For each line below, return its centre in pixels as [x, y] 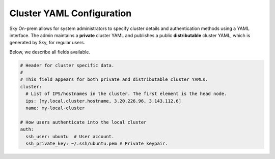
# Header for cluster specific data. [67, 65]
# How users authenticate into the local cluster [83, 122]
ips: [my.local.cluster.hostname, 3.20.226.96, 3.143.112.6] [104, 101]
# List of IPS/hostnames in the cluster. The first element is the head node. [126, 94]
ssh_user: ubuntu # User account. [70, 136]
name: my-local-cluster [55, 108]
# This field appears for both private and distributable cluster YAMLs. [114, 80]
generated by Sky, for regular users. [47, 43]
